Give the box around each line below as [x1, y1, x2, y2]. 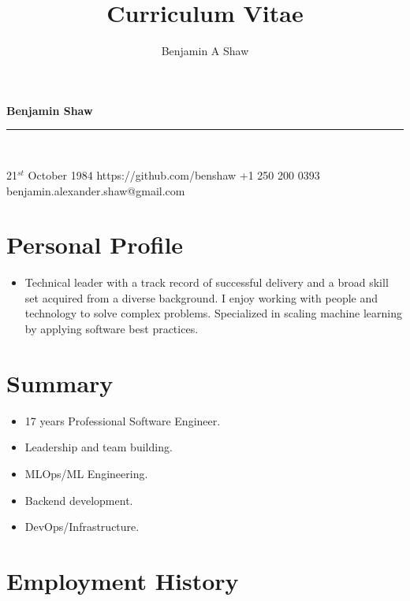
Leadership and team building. [24, 439, 173, 455]
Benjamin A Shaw [161, 43, 249, 59]
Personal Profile [6, 228, 184, 261]
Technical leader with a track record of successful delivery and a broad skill [24, 274, 389, 291]
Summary [6, 366, 114, 399]
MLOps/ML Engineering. [24, 465, 148, 481]
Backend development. [24, 492, 133, 508]
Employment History [6, 564, 239, 596]
